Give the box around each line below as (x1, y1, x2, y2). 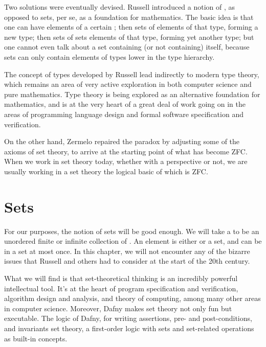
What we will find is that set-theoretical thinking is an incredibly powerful (4, 273, 238, 283)
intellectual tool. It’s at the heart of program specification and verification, (4, 283, 238, 293)
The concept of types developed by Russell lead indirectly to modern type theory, (4, 68, 259, 79)
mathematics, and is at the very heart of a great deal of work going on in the (4, 99, 246, 109)
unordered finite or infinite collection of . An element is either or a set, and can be (4, 236, 262, 246)
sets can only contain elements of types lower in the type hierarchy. (4, 51, 215, 62)
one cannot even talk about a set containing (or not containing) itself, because (4, 41, 250, 52)
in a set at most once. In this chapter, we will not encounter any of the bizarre (4, 245, 250, 256)
